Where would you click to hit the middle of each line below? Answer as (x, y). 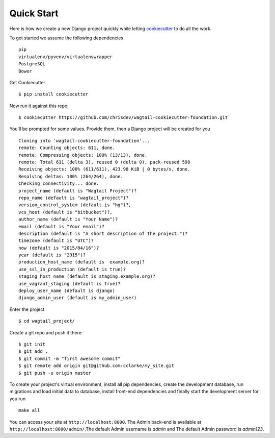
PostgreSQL (32, 64)
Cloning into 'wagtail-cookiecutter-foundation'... (84, 141)
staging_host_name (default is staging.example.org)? (87, 276)
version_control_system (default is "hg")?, (75, 205)
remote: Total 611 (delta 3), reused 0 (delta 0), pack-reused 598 (104, 162)
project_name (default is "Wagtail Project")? (78, 191)
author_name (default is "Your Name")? (68, 219)
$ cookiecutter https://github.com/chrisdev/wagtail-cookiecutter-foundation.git (123, 118)
